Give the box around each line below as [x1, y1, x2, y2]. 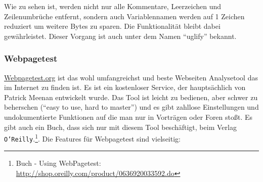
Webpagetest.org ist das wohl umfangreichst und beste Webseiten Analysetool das [4, 72, 258, 82]
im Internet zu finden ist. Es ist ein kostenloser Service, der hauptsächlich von [4, 82, 246, 93]
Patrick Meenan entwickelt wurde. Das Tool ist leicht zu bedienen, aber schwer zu [4, 92, 258, 102]
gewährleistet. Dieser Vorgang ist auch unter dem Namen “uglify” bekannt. [4, 30, 237, 41]
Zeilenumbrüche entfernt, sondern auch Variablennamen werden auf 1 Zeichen [4, 11, 245, 21]
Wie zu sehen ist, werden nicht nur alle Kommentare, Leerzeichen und [4, 1, 222, 11]
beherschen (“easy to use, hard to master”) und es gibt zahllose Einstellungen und [4, 102, 259, 112]
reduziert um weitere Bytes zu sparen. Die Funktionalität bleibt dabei [4, 21, 221, 31]
